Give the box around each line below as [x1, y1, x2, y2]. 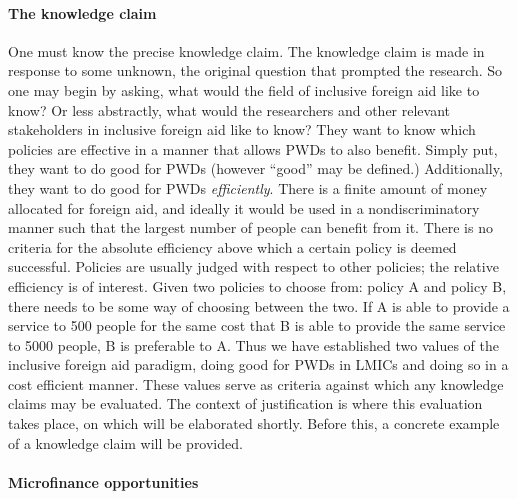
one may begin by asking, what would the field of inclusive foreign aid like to [8, 79, 480, 100]
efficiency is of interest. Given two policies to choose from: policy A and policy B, [8, 275, 507, 296]
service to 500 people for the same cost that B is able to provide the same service [8, 315, 506, 336]
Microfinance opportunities [8, 471, 199, 492]
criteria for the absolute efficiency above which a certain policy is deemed [8, 236, 457, 257]
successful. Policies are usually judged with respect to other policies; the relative [8, 256, 499, 277]
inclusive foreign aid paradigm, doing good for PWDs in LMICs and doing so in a [8, 354, 509, 375]
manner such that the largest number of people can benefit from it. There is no [8, 217, 493, 238]
